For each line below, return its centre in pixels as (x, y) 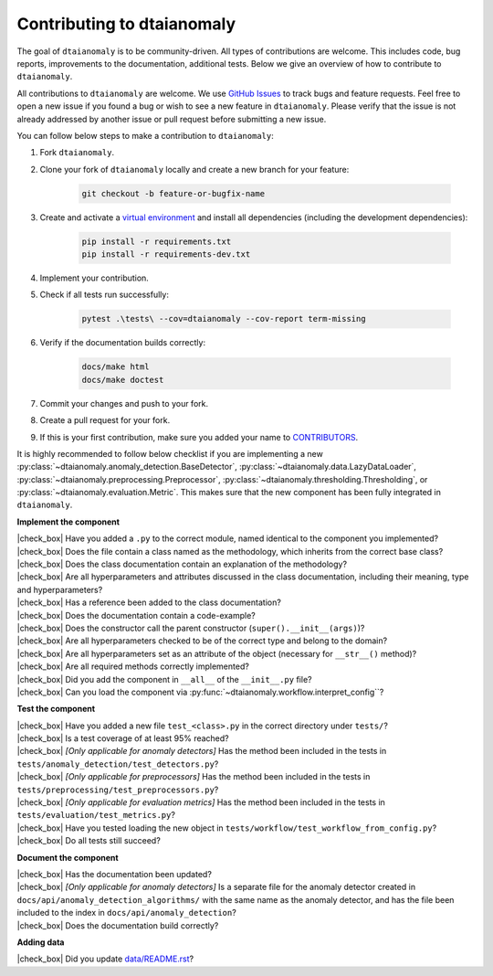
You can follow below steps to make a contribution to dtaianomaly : (145, 135)
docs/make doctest (123, 380)
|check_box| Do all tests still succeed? (89, 841)
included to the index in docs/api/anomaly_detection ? (126, 913)
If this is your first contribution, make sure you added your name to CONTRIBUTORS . (199, 437)
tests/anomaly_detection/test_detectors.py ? (118, 764)
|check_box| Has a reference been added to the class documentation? (149, 602)
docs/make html (115, 367)
